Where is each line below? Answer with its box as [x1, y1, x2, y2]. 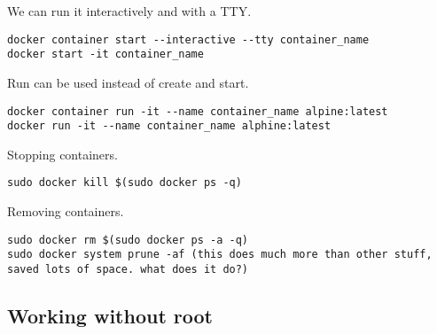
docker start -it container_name [7, 48, 204, 61]
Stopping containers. [7, 144, 118, 163]
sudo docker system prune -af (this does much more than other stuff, [7, 248, 433, 261]
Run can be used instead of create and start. [7, 73, 249, 91]
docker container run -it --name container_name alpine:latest [7, 105, 388, 118]
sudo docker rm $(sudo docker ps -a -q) [7, 233, 249, 246]
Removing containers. [7, 202, 124, 221]
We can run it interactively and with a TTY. [7, 2, 252, 19]
